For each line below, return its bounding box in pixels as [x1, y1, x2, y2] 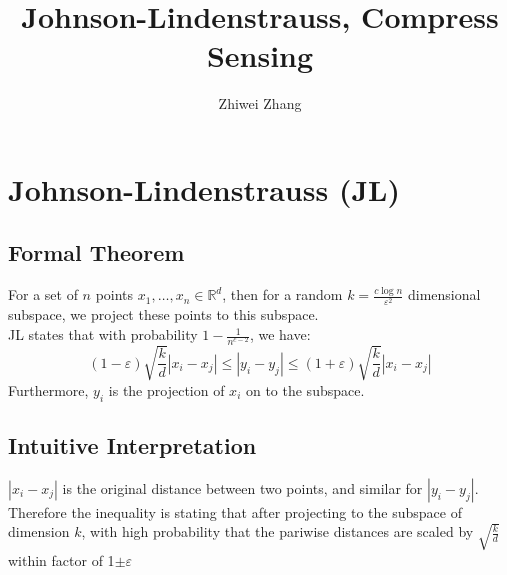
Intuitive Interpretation [8, 429, 257, 460]
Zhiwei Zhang [218, 93, 302, 114]
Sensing [206, 35, 314, 76]
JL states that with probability [8, 324, 198, 345]
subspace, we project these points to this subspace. [8, 304, 319, 325]
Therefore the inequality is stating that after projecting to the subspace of [8, 501, 462, 522]
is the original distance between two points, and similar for [62, 477, 423, 498]
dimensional [407, 284, 481, 305]
